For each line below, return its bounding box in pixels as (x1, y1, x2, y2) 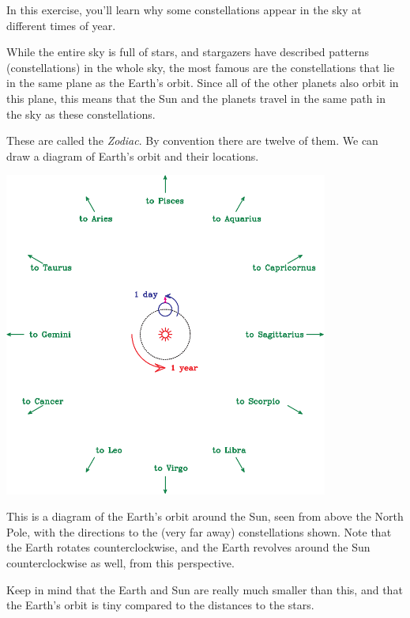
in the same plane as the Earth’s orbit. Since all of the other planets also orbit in (6, 74, 399, 91)
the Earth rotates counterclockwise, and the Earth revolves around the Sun (6, 539, 371, 555)
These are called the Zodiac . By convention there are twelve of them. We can (6, 132, 378, 149)
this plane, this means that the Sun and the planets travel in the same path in (6, 89, 386, 106)
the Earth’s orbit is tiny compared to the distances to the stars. (6, 597, 314, 613)
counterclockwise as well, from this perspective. (6, 554, 235, 571)
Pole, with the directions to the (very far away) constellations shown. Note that (6, 523, 392, 540)
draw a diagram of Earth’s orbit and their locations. (6, 147, 259, 164)
